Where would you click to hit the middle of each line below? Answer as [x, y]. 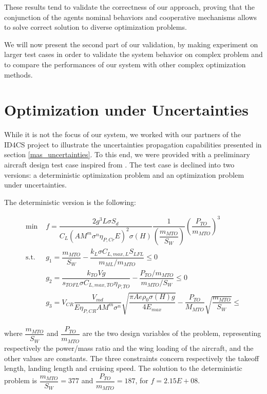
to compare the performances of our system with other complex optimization [125, 64]
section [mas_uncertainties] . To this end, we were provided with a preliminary [127, 154]
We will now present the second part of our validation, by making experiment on [131, 44]
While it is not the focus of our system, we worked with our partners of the [123, 134]
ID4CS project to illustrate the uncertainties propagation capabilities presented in [133, 144]
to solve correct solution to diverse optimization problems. [96, 27]
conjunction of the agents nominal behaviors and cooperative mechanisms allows [131, 17]
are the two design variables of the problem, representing [172, 333]
